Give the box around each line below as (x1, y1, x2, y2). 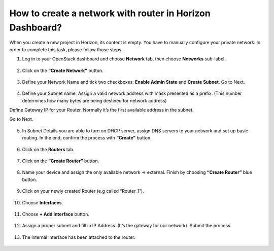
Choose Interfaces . (22, 199, 63, 205)
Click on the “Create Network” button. (22, 67, 104, 74)
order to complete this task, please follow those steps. (9, 46, 123, 53)
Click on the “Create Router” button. (22, 158, 99, 164)
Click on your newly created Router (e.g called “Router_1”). (22, 188, 144, 194)
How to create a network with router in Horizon (9, 8, 211, 19)
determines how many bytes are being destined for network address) (22, 97, 167, 103)
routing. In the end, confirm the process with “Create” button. (22, 135, 152, 141)
